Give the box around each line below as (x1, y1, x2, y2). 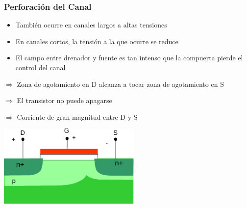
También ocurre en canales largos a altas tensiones (15, 20, 167, 30)
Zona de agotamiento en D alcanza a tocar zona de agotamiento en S (17, 78, 224, 89)
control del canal (15, 62, 66, 72)
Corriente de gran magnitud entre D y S (17, 111, 138, 122)
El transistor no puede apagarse (17, 95, 112, 105)
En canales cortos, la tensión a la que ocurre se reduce (15, 36, 178, 46)
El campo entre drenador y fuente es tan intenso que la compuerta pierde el (15, 52, 243, 63)
